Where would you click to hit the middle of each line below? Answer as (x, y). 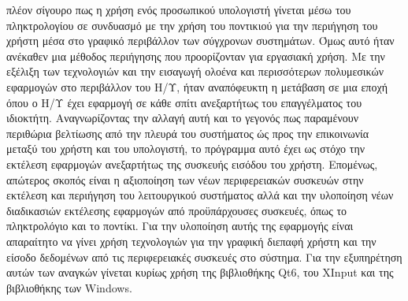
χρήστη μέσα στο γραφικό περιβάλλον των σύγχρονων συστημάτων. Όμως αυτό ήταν (200, 41)
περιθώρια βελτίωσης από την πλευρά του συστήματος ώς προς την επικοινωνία (188, 133)
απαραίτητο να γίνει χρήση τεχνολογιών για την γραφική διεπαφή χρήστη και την (191, 241)
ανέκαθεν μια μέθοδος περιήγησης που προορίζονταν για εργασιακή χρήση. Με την (196, 56)
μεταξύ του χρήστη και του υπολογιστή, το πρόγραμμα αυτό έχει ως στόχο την (186, 149)
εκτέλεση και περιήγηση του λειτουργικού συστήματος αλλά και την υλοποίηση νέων (200, 195)
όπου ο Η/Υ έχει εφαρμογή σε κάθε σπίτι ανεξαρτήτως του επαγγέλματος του (184, 102)
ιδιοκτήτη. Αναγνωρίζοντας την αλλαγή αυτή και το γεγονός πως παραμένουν (183, 118)
